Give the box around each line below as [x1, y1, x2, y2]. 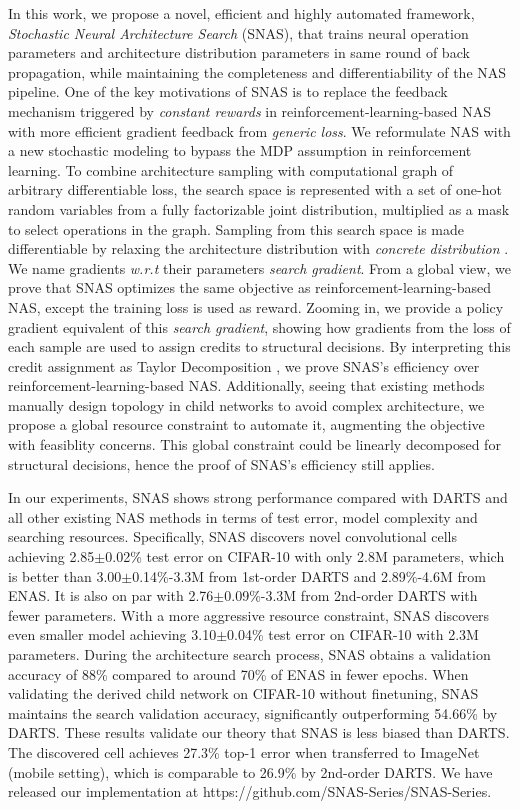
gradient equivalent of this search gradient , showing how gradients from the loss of [8, 316, 511, 337]
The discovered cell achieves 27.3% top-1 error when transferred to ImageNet [8, 741, 480, 762]
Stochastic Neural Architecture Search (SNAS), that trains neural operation [8, 22, 469, 43]
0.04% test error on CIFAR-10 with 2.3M [227, 624, 479, 645]
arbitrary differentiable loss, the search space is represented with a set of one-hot [8, 179, 502, 200]
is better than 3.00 [8, 565, 122, 586]
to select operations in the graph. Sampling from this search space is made [8, 218, 464, 239]
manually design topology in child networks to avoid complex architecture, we [8, 394, 485, 415]
